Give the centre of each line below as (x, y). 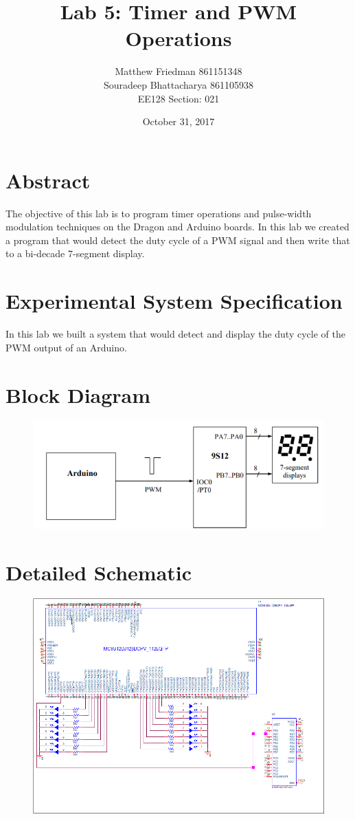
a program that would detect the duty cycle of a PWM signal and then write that (178, 240)
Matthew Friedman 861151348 (179, 71)
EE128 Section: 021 (179, 98)
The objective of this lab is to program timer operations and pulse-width (159, 213)
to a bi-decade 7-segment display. (75, 253)
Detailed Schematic (99, 572)
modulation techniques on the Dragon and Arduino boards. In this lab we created (177, 227)
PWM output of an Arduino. (66, 347)
